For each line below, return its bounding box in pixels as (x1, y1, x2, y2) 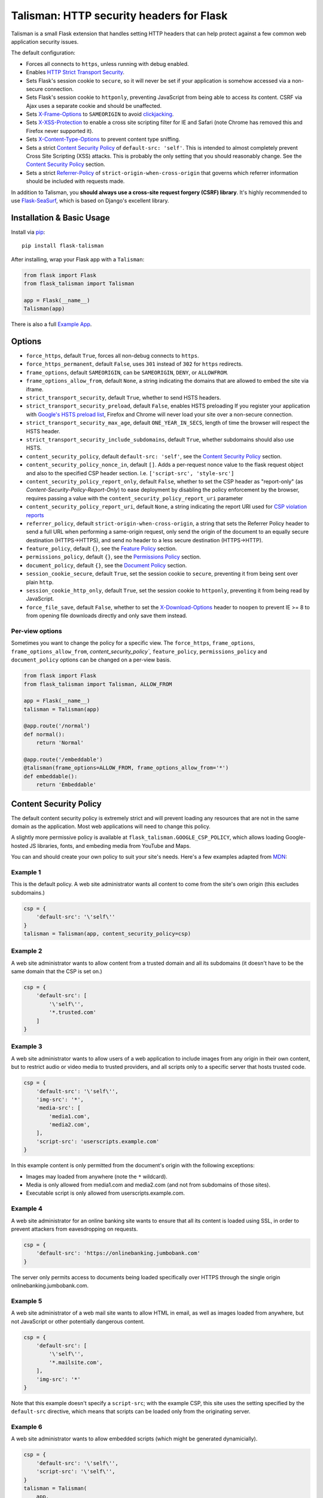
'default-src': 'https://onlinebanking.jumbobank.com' (36, 1250, 200, 1257)
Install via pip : (11, 228, 45, 235)
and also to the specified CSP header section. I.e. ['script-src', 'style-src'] (26, 469, 234, 476)
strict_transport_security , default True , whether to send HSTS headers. (26, 394, 221, 401)
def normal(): (23, 731, 65, 738)
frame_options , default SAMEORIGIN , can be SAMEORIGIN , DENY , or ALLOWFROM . (26, 369, 228, 376)
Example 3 (11, 1043, 42, 1051)
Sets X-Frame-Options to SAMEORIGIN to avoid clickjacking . (26, 111, 174, 118)
